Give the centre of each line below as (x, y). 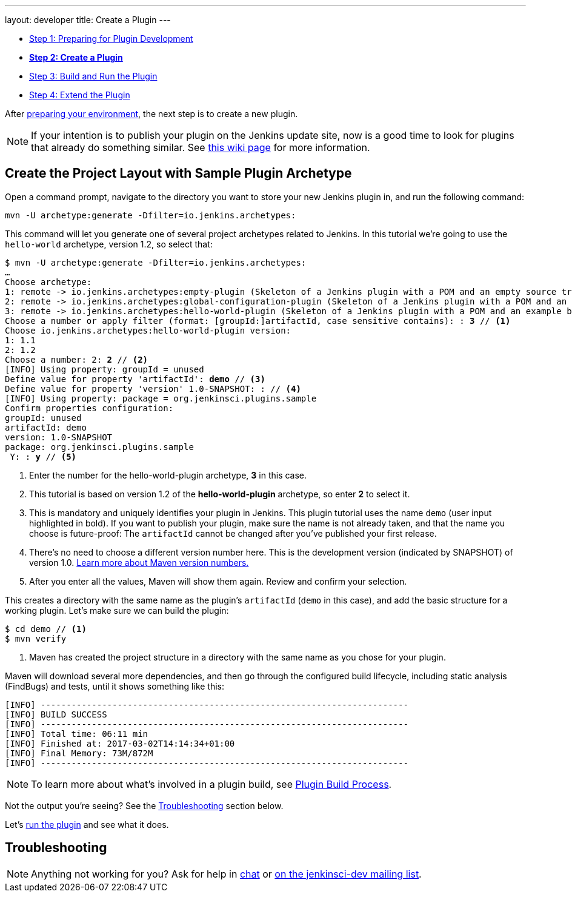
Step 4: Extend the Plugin (80, 95)
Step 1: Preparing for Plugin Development (111, 39)
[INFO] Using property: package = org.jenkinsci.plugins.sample (161, 398)
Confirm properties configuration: (89, 408)
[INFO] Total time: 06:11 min (77, 734)
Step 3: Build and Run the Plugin (93, 76)
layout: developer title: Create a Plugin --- (88, 20)
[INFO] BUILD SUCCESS (56, 714)
